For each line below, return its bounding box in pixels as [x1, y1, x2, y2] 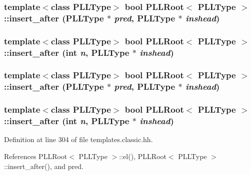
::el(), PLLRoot [119, 151, 166, 162]
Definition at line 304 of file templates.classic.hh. [4, 134, 153, 145]
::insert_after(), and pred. [4, 161, 83, 171]
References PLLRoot [4, 151, 67, 162]
